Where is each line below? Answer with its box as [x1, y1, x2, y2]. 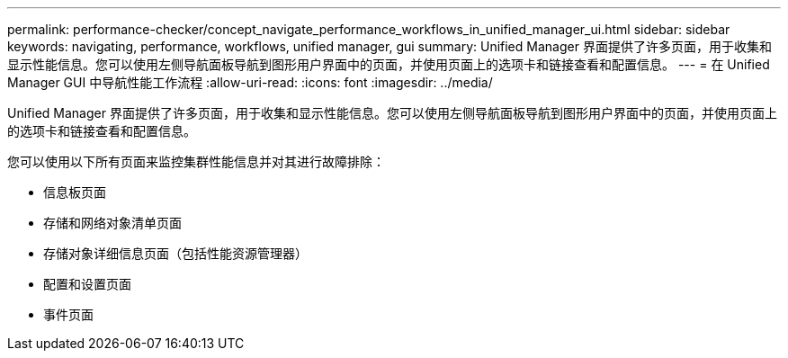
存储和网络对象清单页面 [43, 215, 182, 230]
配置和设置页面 [43, 276, 131, 291]
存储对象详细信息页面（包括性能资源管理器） [43, 246, 308, 261]
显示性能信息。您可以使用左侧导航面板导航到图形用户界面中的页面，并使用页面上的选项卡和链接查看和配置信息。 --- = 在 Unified [7, 57, 770, 72]
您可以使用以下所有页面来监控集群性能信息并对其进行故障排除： [7, 154, 385, 169]
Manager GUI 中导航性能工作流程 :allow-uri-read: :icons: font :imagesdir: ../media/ [7, 75, 493, 90]
